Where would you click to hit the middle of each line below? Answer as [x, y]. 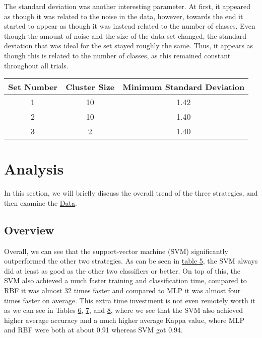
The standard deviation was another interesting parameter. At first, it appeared [127, 6]
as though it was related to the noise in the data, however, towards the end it [124, 16]
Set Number [33, 87]
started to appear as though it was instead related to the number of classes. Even [130, 26]
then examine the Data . [41, 202]
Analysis [34, 169]
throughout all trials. [36, 65]
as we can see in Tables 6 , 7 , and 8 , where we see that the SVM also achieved [124, 310]
